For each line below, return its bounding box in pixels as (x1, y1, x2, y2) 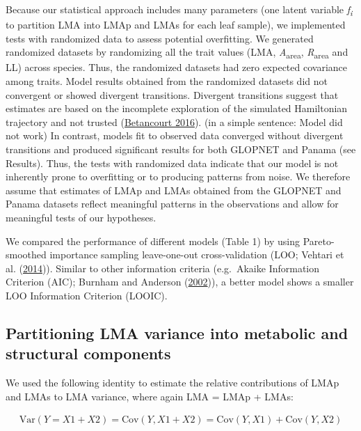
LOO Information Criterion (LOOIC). (6, 288, 168, 302)
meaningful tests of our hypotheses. (6, 210, 157, 224)
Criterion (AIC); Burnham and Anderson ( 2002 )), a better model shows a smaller (6, 274, 354, 289)
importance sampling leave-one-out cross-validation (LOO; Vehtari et (49, 247, 344, 262)
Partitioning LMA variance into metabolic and (6, 322, 348, 343)
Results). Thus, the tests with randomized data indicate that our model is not (6, 155, 339, 170)
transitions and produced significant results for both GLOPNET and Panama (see (6, 142, 356, 156)
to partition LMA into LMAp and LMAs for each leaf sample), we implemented (6, 17, 346, 32)
